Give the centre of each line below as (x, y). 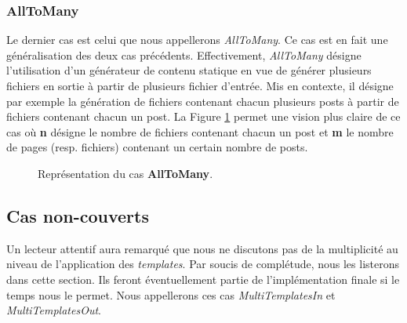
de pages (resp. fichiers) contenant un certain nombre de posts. (157, 147)
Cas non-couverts (78, 215)
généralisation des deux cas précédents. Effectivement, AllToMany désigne (184, 54)
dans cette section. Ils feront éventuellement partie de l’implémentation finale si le (203, 279)
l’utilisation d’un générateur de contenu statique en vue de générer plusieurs (189, 70)
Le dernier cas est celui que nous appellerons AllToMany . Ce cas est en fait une (197, 40)
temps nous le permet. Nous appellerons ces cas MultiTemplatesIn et (171, 294)
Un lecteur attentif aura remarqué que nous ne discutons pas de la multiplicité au (202, 248)
